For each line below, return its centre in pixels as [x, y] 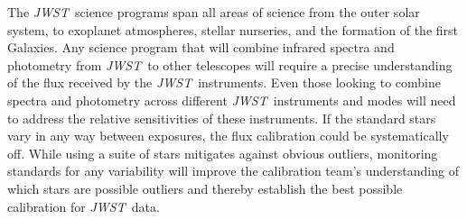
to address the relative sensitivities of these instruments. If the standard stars [222, 118]
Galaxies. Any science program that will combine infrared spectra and [201, 47]
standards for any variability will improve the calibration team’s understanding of [233, 171]
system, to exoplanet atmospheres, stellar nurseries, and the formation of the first [233, 29]
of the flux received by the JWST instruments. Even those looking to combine [224, 82]
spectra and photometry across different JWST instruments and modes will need [232, 100]
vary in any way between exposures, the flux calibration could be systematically [228, 136]
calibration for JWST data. [84, 206]
